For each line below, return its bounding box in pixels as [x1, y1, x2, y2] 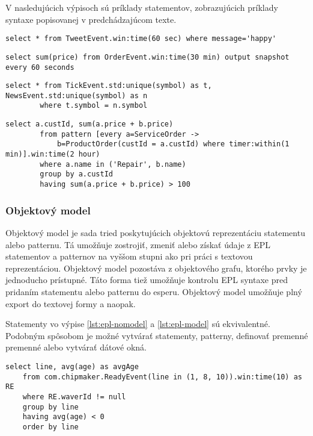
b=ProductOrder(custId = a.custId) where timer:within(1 [56, 140, 290, 149]
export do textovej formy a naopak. [5, 297, 136, 310]
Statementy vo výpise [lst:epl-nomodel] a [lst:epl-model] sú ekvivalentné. [5, 317, 270, 330]
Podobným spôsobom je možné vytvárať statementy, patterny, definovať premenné [5, 329, 308, 341]
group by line [22, 402, 79, 411]
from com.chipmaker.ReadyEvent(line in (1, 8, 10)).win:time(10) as [22, 372, 302, 381]
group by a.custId [40, 170, 113, 179]
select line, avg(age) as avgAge [5, 362, 139, 371]
